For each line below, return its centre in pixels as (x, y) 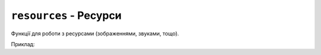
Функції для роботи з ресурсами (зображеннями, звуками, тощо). (95, 33)
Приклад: (23, 44)
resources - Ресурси (66, 15)
